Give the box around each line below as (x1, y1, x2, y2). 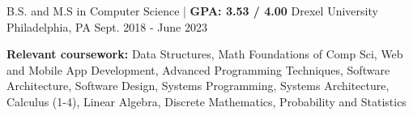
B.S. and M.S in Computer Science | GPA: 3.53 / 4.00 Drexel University (6, 2, 378, 19)
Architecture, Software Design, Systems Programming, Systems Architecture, (6, 77, 390, 94)
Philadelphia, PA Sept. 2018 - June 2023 (6, 18, 207, 35)
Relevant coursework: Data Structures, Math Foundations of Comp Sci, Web (6, 45, 403, 62)
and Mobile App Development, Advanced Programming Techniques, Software (6, 61, 390, 78)
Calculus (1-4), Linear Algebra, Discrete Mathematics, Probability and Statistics (6, 92, 407, 110)
